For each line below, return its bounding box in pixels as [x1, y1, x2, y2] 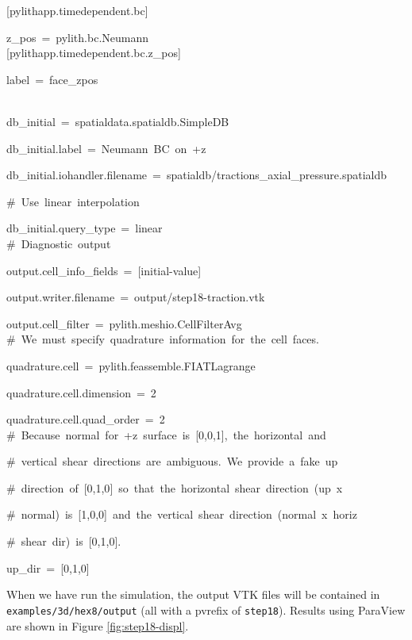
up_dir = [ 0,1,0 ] [6, 559, 90, 576]
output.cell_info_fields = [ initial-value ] [6, 262, 202, 278]
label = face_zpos [6, 71, 98, 87]
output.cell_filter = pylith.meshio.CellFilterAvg [6, 315, 242, 331]
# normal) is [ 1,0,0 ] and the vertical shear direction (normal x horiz [6, 506, 357, 523]
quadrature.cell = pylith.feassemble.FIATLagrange [6, 357, 256, 374]
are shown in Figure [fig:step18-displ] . [6, 617, 189, 634]
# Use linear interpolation [6, 193, 140, 209]
